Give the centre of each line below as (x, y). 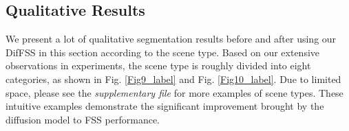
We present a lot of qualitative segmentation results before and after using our (171, 39)
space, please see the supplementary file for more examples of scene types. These (174, 92)
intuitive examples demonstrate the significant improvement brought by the (165, 106)
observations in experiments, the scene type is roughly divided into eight (158, 65)
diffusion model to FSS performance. (83, 119)
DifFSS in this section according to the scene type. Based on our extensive (163, 52)
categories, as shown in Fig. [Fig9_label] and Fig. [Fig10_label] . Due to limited (173, 79)
